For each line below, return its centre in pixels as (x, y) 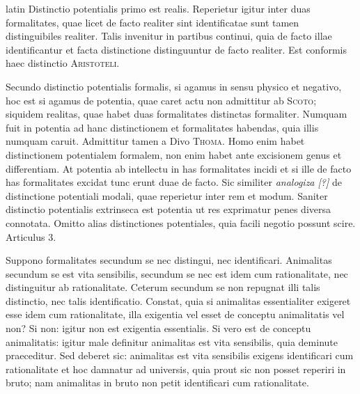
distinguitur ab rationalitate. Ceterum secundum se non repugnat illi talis (163, 287)
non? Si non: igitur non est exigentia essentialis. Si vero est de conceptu (158, 328)
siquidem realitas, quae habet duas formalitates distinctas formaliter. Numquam (177, 114)
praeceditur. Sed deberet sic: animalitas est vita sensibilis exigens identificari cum (180, 355)
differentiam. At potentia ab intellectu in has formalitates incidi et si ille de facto (179, 168)
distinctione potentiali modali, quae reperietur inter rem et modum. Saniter (167, 195)
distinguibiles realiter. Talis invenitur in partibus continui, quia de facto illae (169, 36)
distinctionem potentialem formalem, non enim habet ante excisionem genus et (174, 154)
